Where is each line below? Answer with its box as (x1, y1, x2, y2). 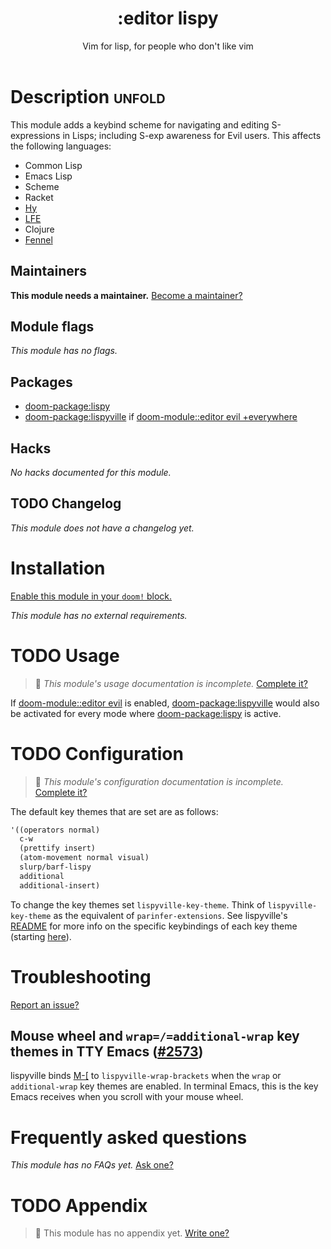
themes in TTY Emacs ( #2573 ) (10, 1043, 204, 1061)
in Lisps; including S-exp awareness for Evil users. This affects (62, 129, 322, 141)
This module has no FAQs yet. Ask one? (10, 1159, 174, 1171)
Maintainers (10, 263, 88, 280)
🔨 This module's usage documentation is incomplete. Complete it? (34, 677, 308, 689)
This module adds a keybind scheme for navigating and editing (10, 118, 270, 131)
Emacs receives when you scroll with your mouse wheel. (10, 1091, 244, 1103)
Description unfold (10, 85, 166, 108)
